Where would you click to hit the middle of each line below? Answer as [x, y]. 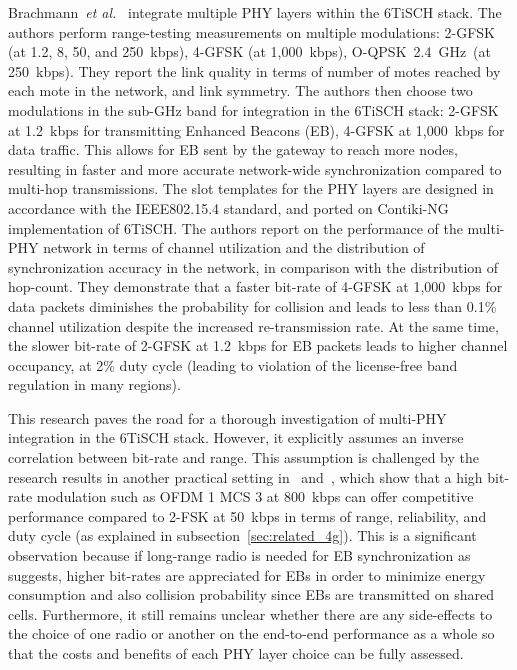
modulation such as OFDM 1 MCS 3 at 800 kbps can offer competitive [255, 496]
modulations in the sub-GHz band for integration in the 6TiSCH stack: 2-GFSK [253, 109]
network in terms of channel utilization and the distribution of [234, 247]
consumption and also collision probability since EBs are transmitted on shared [251, 594]
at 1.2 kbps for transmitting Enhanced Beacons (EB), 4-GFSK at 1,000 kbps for [256, 129]
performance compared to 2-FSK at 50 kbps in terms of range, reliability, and [247, 515]
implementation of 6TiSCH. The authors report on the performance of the [235, 227]
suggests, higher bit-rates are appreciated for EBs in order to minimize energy [247, 574]
